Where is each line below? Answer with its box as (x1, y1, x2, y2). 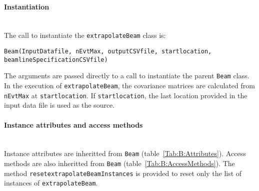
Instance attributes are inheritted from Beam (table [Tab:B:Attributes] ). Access (4, 148, 246, 159)
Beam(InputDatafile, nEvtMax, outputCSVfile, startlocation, (4, 48, 212, 55)
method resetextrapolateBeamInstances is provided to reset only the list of (4, 168, 242, 178)
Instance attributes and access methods (4, 119, 143, 130)
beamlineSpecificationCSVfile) (4, 56, 108, 63)
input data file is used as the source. (4, 100, 115, 110)
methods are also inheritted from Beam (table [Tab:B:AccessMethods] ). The (4, 158, 235, 168)
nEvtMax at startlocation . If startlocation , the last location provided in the (4, 90, 247, 100)
